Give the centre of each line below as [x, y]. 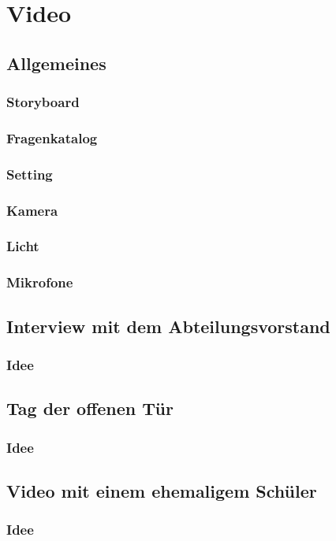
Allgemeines [56, 63]
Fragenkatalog [52, 137]
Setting [30, 174]
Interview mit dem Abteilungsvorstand [168, 326]
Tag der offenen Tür [90, 408]
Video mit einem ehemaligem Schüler [162, 490]
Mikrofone [40, 282]
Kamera [32, 210]
